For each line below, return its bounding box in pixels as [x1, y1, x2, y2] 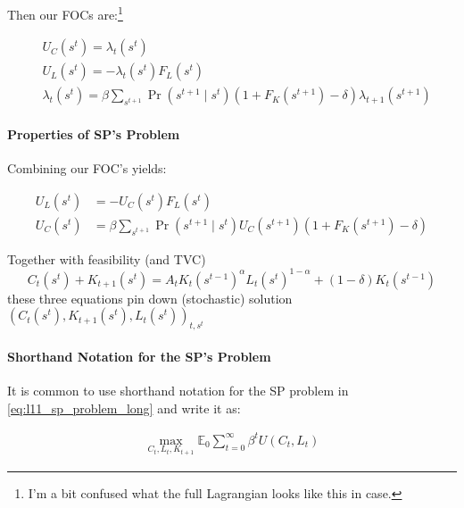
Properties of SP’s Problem [7, 124, 180, 143]
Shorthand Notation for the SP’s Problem [7, 346, 271, 365]
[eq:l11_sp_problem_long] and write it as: [7, 398, 241, 417]
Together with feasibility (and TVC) [7, 249, 206, 268]
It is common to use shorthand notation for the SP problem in [7, 381, 349, 400]
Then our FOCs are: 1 [7, 3, 123, 23]
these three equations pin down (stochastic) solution [7, 288, 293, 307]
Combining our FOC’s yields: [7, 159, 167, 178]
